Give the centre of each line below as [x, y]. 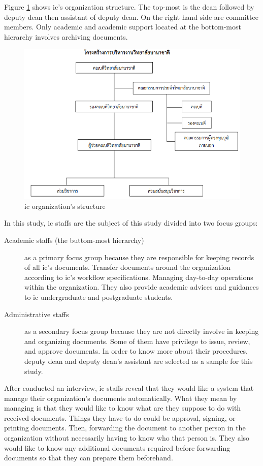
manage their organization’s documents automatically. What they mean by [121, 398]
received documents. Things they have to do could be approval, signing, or [120, 417]
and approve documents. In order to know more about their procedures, [136, 351]
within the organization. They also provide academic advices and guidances [142, 287]
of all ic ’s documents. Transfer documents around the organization [128, 267]
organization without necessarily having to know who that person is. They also [127, 438]
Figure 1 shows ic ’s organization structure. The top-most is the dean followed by [129, 7]
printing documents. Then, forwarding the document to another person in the [125, 428]
